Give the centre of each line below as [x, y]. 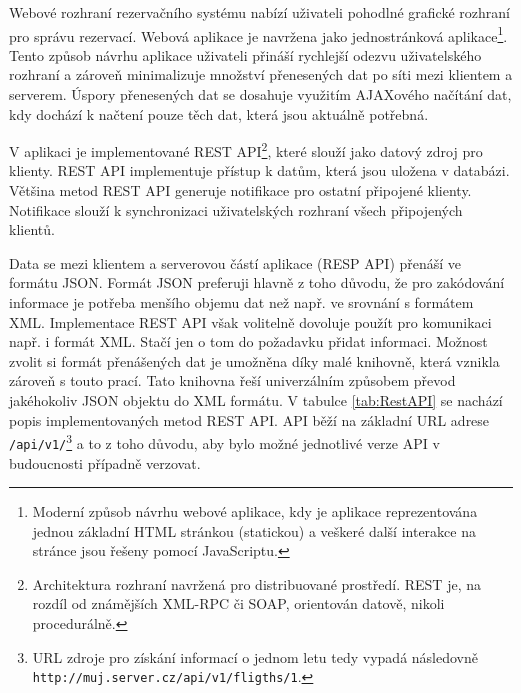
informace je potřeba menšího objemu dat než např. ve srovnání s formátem [241, 302]
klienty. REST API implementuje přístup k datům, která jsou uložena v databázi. [259, 170]
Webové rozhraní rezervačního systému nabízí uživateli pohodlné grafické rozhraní [259, 12]
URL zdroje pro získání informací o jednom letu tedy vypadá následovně [255, 656]
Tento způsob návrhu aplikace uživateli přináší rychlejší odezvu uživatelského [245, 54]
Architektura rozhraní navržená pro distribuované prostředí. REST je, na [256, 583]
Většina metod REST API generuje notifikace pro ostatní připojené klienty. [240, 190]
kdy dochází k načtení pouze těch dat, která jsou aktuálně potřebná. [219, 113]
